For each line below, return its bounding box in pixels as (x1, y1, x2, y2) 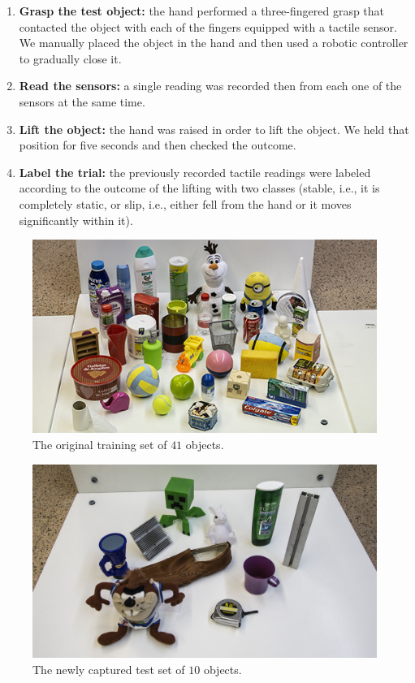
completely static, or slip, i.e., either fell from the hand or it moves (19, 195, 352, 212)
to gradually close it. (19, 50, 122, 67)
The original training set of (32, 436, 167, 452)
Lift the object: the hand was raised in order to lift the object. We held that (19, 120, 409, 137)
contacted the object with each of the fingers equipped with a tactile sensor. (19, 18, 397, 35)
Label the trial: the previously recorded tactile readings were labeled (19, 163, 371, 180)
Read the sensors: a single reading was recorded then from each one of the (19, 77, 402, 94)
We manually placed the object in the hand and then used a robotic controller (19, 34, 409, 51)
